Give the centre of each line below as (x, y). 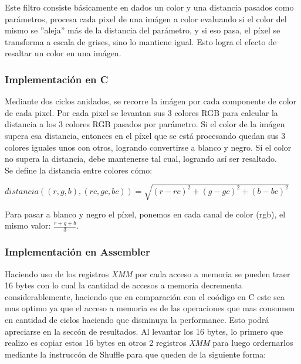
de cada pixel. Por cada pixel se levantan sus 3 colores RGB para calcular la (141, 112)
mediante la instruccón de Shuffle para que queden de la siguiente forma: (136, 354)
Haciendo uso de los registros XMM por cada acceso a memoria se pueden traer (148, 273)
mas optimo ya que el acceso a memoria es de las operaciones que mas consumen (150, 308)
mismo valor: (28, 225)
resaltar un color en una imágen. (63, 53)
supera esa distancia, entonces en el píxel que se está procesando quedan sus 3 (145, 135)
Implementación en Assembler (77, 252)
